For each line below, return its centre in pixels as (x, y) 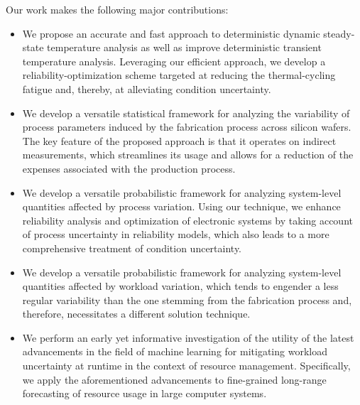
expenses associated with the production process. (129, 168)
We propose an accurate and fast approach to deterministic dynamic (171, 33)
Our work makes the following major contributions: (117, 9)
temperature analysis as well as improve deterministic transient (184, 47)
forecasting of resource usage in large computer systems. (144, 393)
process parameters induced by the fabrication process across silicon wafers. (187, 127)
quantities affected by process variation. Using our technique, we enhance (181, 206)
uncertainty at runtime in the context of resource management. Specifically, (186, 366)
